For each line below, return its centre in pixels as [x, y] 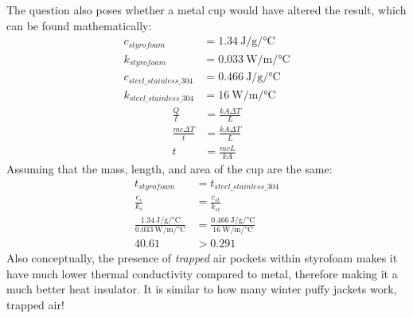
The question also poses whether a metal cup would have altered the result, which [206, 10]
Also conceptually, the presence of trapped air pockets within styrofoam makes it [202, 258]
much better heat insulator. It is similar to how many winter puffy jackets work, [202, 289]
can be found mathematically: [79, 25]
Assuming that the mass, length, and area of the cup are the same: [169, 169]
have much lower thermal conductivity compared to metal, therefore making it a [202, 273]
